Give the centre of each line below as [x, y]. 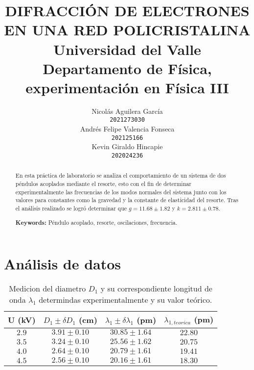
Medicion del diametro [47, 289]
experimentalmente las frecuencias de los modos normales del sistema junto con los [121, 192]
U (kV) [22, 320]
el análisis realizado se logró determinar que [71, 208]
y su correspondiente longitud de [156, 289]
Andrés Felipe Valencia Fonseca [127, 129]
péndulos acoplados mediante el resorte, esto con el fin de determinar [103, 184]
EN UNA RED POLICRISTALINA [127, 30]
